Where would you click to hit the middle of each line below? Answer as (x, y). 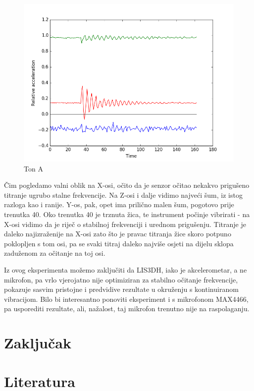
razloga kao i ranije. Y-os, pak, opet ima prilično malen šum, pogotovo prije (119, 204)
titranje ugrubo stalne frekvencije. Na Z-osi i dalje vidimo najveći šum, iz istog (123, 195)
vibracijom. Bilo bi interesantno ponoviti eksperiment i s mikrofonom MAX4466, (126, 299)
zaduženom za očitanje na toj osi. (55, 253)
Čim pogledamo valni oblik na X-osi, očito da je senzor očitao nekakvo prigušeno (127, 185)
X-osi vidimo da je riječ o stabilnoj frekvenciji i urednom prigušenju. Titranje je (125, 224)
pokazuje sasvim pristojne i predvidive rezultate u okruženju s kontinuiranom (121, 289)
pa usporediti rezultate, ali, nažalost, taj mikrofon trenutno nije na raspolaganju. (127, 308)
